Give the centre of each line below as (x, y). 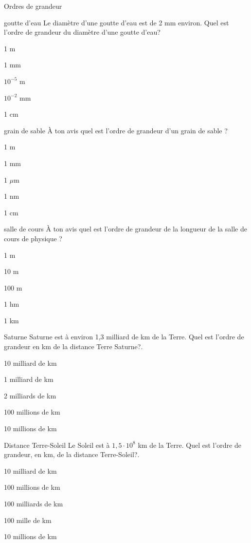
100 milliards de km (34, 503)
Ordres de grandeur (33, 6)
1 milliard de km (29, 379)
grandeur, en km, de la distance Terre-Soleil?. (72, 454)
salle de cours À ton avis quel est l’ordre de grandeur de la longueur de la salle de (125, 229)
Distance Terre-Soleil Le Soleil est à (57, 445)
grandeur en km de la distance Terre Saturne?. (73, 346)
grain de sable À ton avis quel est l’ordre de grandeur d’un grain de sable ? (116, 130)
